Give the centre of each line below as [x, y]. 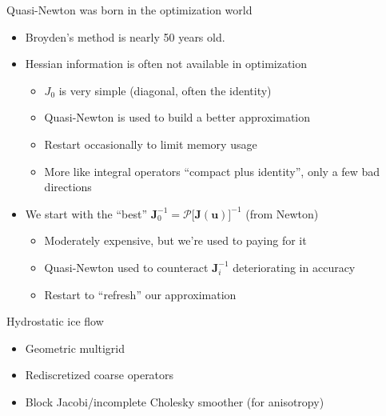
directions [68, 187]
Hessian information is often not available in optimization [166, 64]
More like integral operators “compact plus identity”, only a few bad [212, 171]
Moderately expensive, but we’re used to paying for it [175, 240]
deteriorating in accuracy [294, 267]
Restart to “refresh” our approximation [140, 294]
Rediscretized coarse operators [99, 375]
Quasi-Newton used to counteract [126, 267]
